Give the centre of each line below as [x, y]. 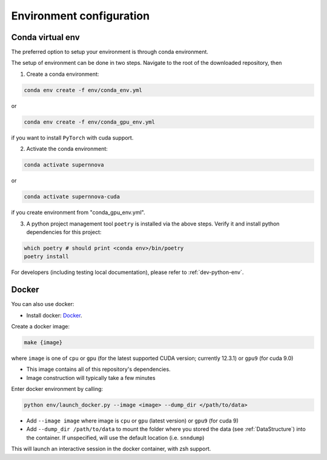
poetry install [46, 257]
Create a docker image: [40, 326]
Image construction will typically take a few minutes [91, 378]
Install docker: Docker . [54, 315]
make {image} [43, 342]
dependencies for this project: [64, 232]
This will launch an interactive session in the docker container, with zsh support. [111, 449]
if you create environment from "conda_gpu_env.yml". [78, 213]
